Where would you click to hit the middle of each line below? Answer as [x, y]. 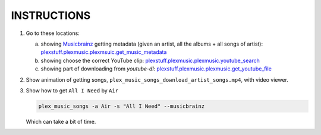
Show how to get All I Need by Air [72, 90]
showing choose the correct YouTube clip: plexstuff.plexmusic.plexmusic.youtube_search [150, 60]
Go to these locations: [53, 33]
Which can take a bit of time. [61, 121]
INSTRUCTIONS [51, 15]
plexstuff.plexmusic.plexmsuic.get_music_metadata [104, 52]
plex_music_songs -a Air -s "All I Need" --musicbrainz [122, 106]
